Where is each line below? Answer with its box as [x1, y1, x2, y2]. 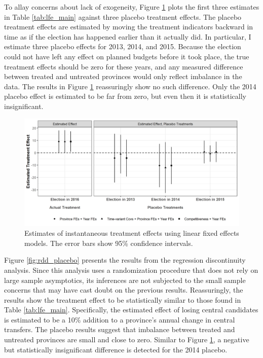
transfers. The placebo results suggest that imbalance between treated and [4, 324, 235, 335]
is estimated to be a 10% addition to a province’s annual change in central [4, 314, 235, 325]
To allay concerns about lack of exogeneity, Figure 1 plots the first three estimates [4, 2, 259, 12]
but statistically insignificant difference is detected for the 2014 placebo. [4, 344, 228, 354]
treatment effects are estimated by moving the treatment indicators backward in [4, 21, 253, 32]
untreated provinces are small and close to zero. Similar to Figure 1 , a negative [4, 334, 249, 345]
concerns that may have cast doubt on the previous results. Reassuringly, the [4, 284, 243, 295]
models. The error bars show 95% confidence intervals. [24, 237, 193, 248]
